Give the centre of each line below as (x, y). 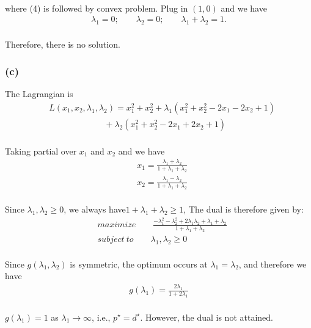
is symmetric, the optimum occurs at (139, 264)
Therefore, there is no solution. (63, 44)
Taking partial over (41, 151)
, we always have (95, 209)
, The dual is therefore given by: (243, 209)
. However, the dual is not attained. (207, 317)
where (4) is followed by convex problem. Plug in (97, 8)
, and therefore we (273, 264)
